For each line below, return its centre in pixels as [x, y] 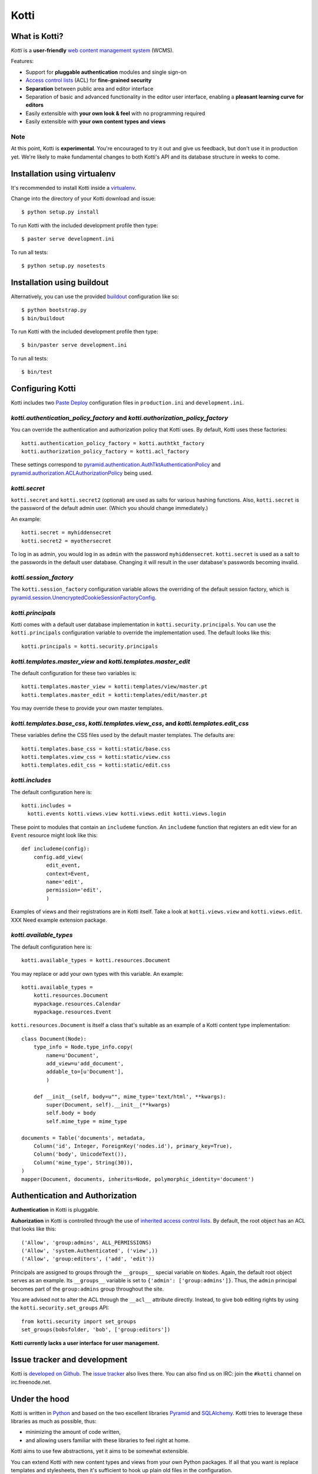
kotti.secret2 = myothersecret [67, 541]
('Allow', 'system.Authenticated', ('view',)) [90, 1251]
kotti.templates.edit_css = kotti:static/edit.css [96, 765]
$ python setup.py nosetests [63, 266]
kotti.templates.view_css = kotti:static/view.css [96, 757]
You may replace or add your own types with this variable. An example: [97, 973]
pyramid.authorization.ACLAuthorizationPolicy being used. [82, 473]
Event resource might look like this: [54, 835]
